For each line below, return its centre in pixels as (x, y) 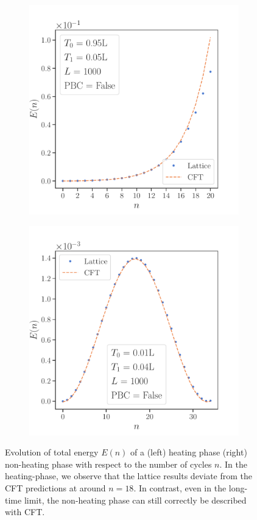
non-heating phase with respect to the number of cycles (108, 464)
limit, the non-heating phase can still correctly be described (135, 500)
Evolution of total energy (52, 452)
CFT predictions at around (55, 487)
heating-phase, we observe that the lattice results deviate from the (128, 476)
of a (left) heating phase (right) (189, 452)
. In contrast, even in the (180, 487)
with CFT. (25, 512)
